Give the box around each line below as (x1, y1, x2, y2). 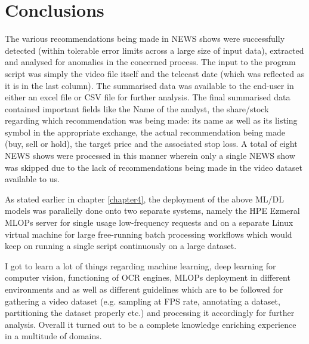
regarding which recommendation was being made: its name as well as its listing (5, 114, 298, 127)
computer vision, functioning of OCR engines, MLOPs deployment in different (5, 271, 291, 284)
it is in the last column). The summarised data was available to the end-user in (5, 79, 294, 91)
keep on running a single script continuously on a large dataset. (5, 239, 237, 252)
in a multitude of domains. (5, 330, 102, 342)
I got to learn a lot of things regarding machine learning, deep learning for (5, 259, 276, 272)
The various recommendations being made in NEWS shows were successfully (5, 32, 285, 45)
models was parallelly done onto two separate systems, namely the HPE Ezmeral (5, 204, 300, 217)
